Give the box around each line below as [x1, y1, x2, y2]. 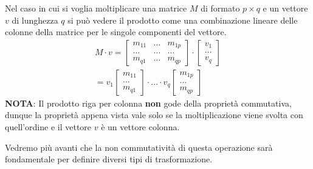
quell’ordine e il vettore [5, 121, 92, 133]
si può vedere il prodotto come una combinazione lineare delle [67, 13, 298, 26]
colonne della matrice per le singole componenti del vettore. [5, 25, 227, 38]
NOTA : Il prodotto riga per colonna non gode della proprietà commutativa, [5, 96, 292, 109]
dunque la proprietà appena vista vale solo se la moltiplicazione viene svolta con [5, 108, 303, 121]
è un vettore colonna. [101, 121, 180, 133]
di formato [201, 2, 240, 14]
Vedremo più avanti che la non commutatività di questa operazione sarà [5, 141, 273, 153]
